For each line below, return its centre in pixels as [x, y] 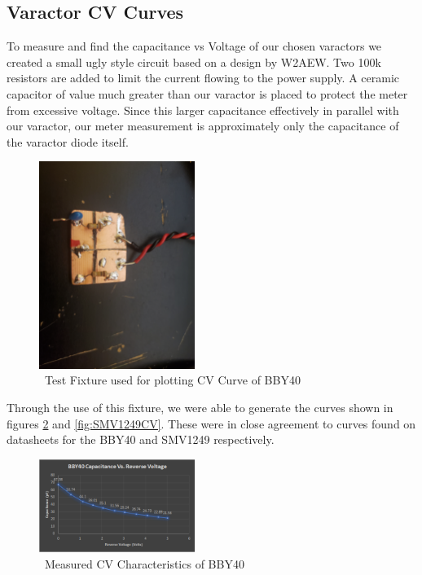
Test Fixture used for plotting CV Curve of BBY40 [172, 380]
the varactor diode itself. [68, 141]
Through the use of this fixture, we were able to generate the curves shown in [200, 407]
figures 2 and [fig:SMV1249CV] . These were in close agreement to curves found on [211, 423]
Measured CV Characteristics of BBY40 [144, 563]
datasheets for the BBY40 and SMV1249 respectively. [141, 439]
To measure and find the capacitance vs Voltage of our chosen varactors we [194, 46]
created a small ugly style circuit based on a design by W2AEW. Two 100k [194, 61]
